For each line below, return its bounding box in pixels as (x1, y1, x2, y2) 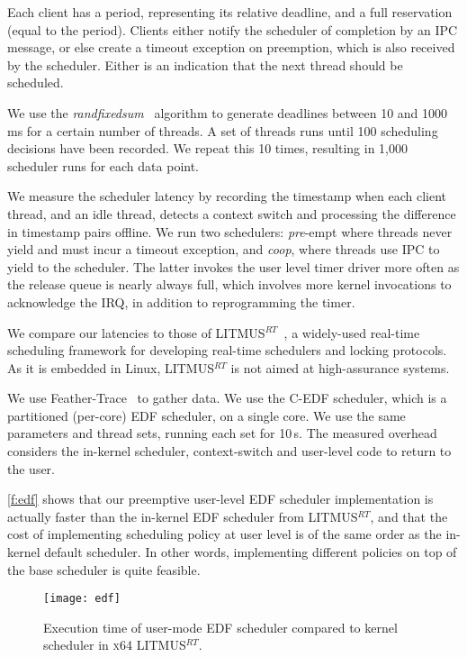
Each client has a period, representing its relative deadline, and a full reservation (7, 3, 453, 21)
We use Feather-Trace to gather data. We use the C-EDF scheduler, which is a (7, 388, 447, 407)
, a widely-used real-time (283, 323, 420, 342)
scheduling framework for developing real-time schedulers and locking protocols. (7, 341, 447, 360)
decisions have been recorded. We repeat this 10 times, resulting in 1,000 (7, 139, 409, 158)
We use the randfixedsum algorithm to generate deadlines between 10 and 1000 (7, 103, 448, 122)
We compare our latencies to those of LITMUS (7, 323, 265, 342)
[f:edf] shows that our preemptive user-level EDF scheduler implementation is (7, 489, 434, 508)
